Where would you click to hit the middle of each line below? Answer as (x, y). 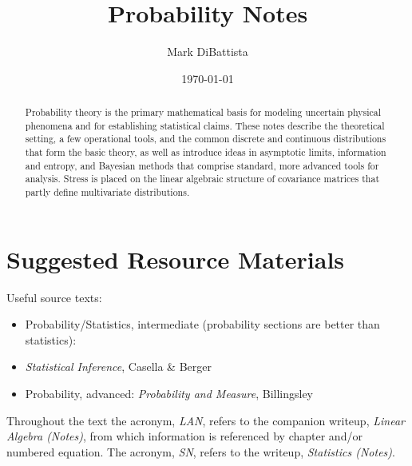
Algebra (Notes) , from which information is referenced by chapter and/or (184, 436)
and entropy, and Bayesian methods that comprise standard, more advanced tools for (202, 165)
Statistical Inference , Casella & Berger (118, 366)
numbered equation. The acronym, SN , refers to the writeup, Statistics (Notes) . (201, 451)
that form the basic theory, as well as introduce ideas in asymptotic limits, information (206, 152)
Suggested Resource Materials (176, 259)
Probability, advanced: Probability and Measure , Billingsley (169, 394)
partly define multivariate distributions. (107, 192)
